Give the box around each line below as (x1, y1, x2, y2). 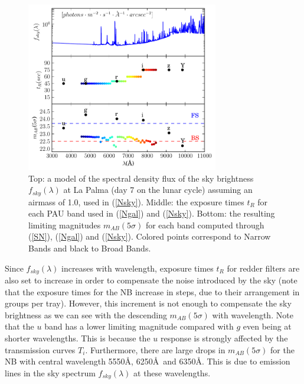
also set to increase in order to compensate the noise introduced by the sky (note (5, 274, 298, 286)
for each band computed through (145, 218, 264, 231)
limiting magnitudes (28, 218, 101, 231)
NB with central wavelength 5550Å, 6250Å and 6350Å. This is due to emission (5, 355, 290, 367)
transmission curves (5, 343, 76, 356)
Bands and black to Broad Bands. (28, 242, 151, 254)
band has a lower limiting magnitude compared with (44, 320, 234, 333)
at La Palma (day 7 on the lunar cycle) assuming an (63, 183, 253, 196)
